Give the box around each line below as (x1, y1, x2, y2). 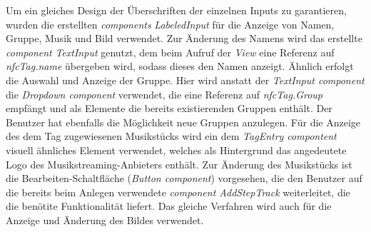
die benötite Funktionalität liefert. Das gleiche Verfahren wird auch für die (6, 198, 332, 213)
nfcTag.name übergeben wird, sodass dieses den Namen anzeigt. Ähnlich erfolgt (6, 59, 354, 74)
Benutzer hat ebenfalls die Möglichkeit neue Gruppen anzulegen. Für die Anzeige (6, 114, 361, 129)
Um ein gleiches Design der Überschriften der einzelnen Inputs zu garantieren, (6, 3, 347, 17)
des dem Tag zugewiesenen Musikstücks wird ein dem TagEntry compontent (6, 128, 337, 143)
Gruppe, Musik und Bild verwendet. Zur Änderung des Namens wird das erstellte (6, 31, 362, 46)
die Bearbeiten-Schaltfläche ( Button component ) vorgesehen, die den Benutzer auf (6, 171, 362, 186)
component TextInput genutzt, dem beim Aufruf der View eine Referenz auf (6, 44, 335, 59)
